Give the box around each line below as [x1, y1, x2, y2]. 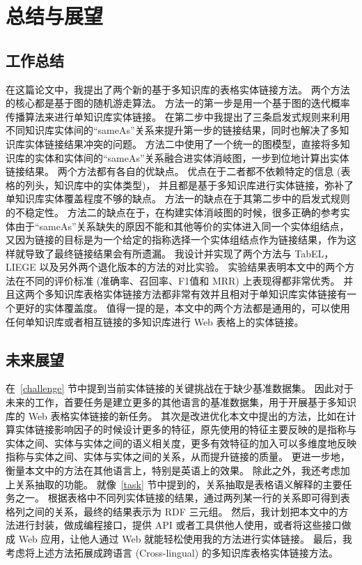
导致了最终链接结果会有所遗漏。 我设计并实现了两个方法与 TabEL [24, 246, 324, 260]
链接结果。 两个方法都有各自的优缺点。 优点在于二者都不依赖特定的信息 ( [6, 164, 341, 179]
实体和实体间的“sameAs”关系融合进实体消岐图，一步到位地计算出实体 [34, 150, 349, 165]
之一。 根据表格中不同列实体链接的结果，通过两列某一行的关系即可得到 [15, 490, 340, 505]
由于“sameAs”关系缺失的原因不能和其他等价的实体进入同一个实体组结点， [15, 218, 349, 233]
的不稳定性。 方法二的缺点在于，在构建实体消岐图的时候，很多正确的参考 [6, 204, 340, 219]
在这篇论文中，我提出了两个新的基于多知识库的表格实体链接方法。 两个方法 [6, 82, 350, 96]
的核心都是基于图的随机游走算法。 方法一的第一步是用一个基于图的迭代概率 [6, 96, 350, 110]
